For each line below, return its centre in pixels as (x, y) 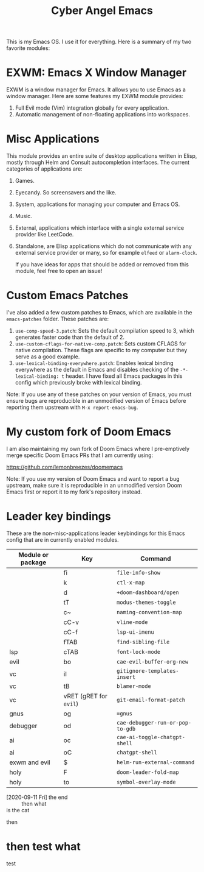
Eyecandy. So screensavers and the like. (66, 193)
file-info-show (138, 572)
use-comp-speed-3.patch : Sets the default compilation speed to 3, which (104, 331)
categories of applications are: (45, 169)
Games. (25, 181)
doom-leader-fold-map (148, 772)
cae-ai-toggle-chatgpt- (151, 737)
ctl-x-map (131, 582)
